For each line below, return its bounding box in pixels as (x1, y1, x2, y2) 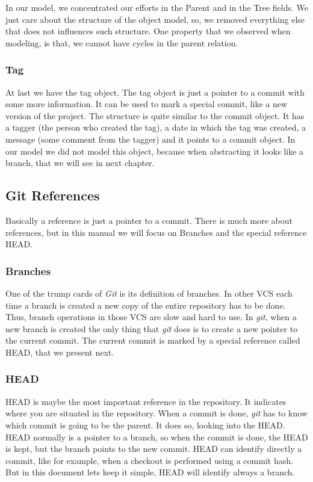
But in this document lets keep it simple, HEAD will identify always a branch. (5, 466, 295, 478)
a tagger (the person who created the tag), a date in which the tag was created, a (5, 121, 306, 134)
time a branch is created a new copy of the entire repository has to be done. (5, 298, 286, 311)
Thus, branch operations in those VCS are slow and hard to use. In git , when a (5, 311, 297, 323)
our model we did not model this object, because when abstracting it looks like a (5, 144, 304, 157)
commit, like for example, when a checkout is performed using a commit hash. (5, 454, 293, 466)
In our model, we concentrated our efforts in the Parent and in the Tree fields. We (5, 1, 309, 13)
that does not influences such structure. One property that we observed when (5, 25, 291, 37)
